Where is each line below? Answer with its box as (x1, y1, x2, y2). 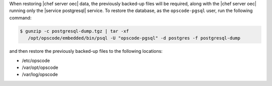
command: (9, 15, 32, 21)
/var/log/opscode (22, 71, 58, 77)
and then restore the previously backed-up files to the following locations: (9, 48, 163, 54)
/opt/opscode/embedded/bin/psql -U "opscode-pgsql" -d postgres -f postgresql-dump (28, 35, 241, 41)
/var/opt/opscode (22, 64, 58, 70)
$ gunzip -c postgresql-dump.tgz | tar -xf (20, 28, 129, 34)
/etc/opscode (22, 57, 50, 63)
